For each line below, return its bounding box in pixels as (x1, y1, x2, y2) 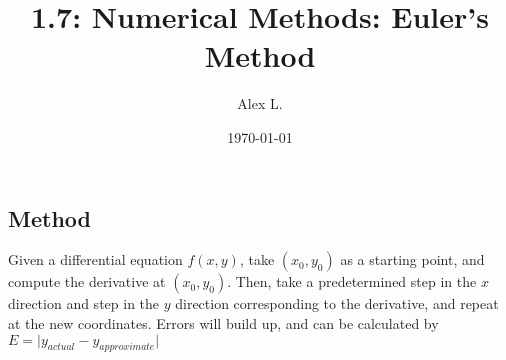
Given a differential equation (8, 249, 183, 270)
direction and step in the (8, 293, 160, 314)
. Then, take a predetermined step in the (227, 271, 477, 292)
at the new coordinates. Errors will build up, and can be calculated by (8, 312, 439, 333)
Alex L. (237, 93, 283, 114)
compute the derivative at (8, 271, 166, 292)
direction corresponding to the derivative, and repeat (175, 293, 499, 314)
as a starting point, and (340, 249, 485, 270)
